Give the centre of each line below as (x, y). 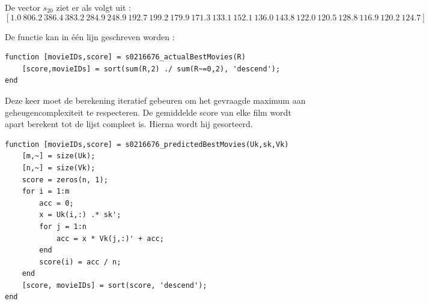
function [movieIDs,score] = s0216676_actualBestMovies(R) (125, 57)
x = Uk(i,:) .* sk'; (80, 215)
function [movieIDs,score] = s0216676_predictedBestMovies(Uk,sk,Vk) (147, 144)
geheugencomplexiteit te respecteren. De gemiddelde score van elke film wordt (148, 112)
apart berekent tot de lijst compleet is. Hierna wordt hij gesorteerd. (129, 124)
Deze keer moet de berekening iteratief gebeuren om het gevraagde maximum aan (155, 100)
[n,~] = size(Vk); (59, 168)
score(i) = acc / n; (80, 262)
